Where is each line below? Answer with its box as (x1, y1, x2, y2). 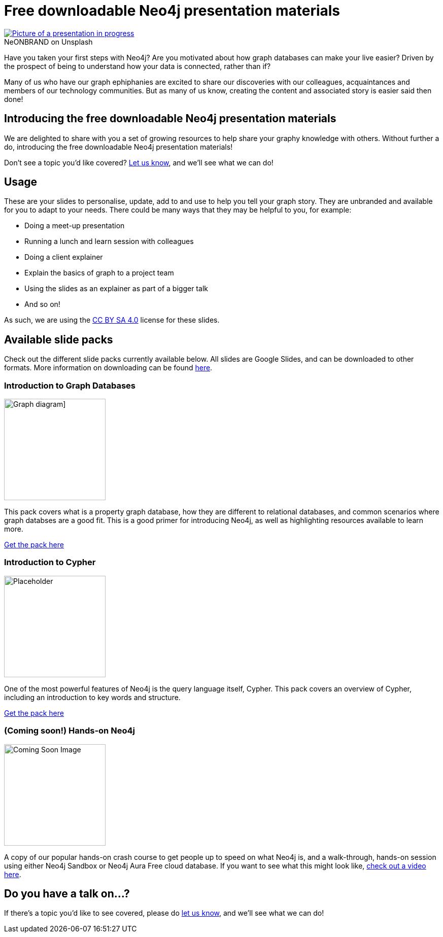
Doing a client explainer (24, 253, 103, 262)
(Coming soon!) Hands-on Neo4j (4, 725, 135, 736)
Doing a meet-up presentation (24, 221, 125, 230)
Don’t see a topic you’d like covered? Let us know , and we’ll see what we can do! (4, 158, 274, 167)
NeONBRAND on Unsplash (4, 37, 93, 46)
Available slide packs (4, 333, 113, 346)
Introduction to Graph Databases (4, 380, 135, 391)
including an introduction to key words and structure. (4, 692, 181, 702)
